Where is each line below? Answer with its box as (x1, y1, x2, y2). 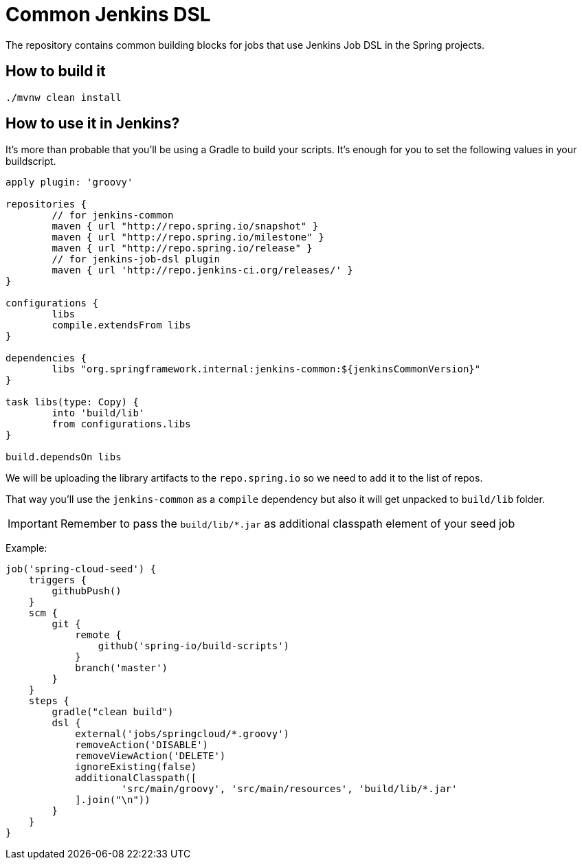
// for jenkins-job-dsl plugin (52, 254, 220, 265)
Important (8, 517, 58, 531)
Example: (5, 542, 47, 554)
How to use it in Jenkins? (5, 115, 180, 133)
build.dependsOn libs (5, 451, 122, 463)
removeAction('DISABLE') (75, 739, 209, 751)
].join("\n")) (75, 794, 150, 806)
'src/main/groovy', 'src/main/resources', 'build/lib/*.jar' (121, 783, 458, 795)
